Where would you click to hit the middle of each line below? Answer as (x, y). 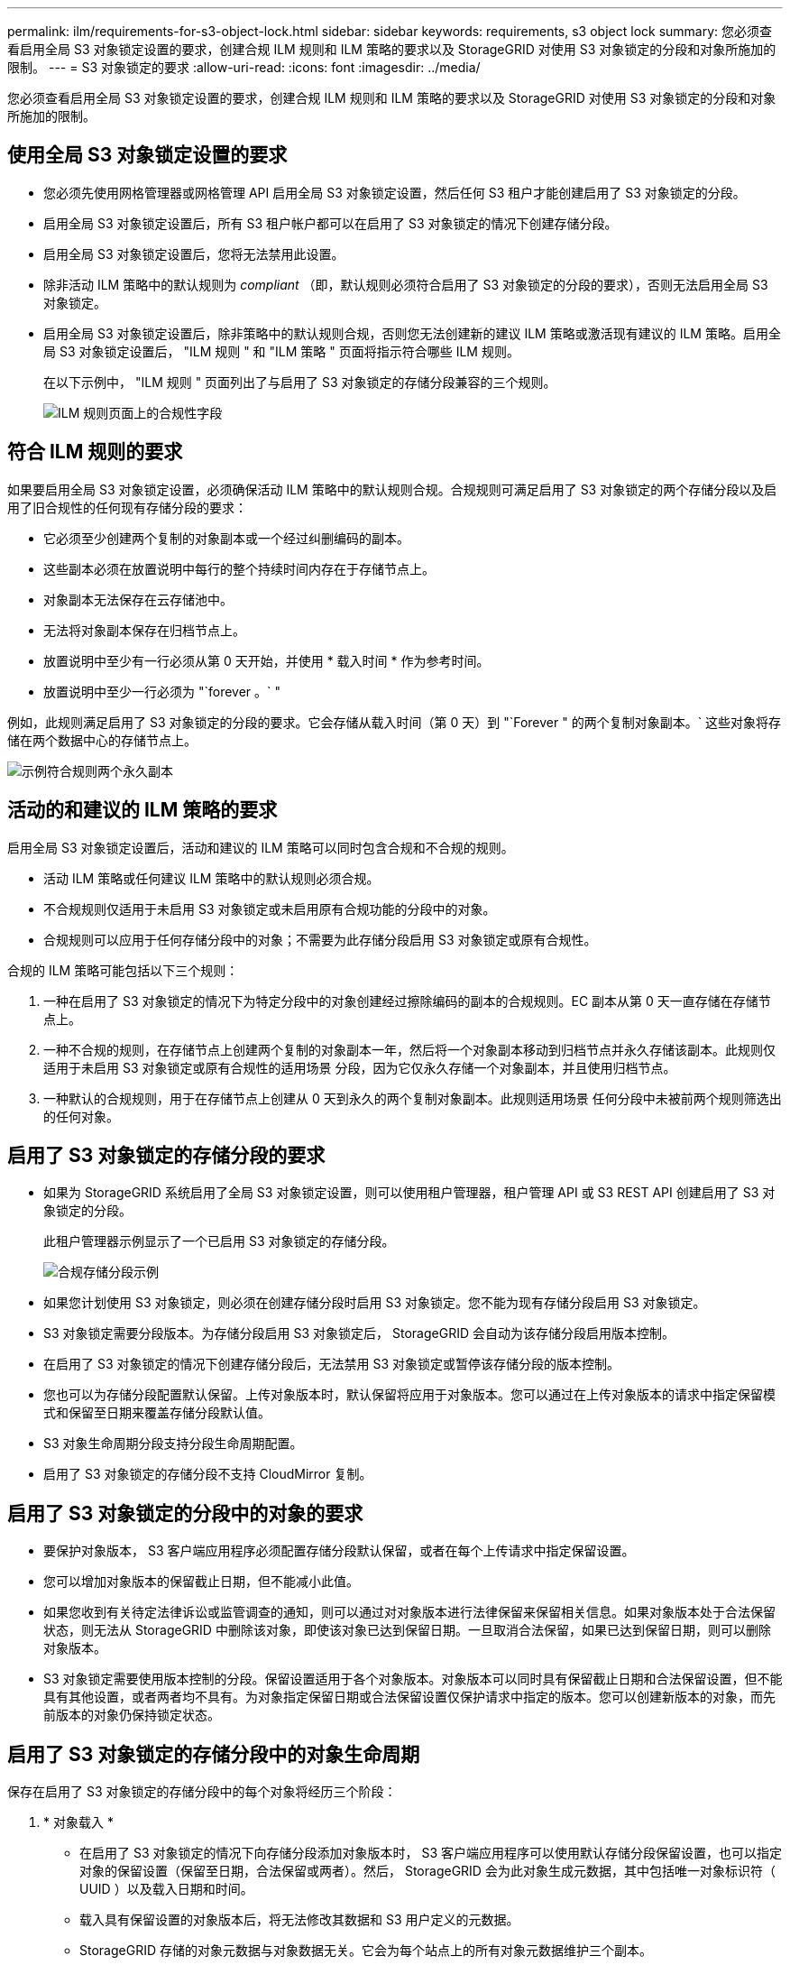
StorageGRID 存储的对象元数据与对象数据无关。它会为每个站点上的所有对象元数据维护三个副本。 (366, 1951)
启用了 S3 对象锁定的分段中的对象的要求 (185, 1513)
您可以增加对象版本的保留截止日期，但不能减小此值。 (201, 1582)
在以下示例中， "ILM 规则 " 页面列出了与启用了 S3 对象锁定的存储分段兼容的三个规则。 (300, 382)
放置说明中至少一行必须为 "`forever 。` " (162, 691)
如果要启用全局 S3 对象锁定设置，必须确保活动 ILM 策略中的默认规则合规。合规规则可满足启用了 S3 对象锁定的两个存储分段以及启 (392, 489)
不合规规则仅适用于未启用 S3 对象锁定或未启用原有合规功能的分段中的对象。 (270, 909)
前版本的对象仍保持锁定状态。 (132, 1715)
